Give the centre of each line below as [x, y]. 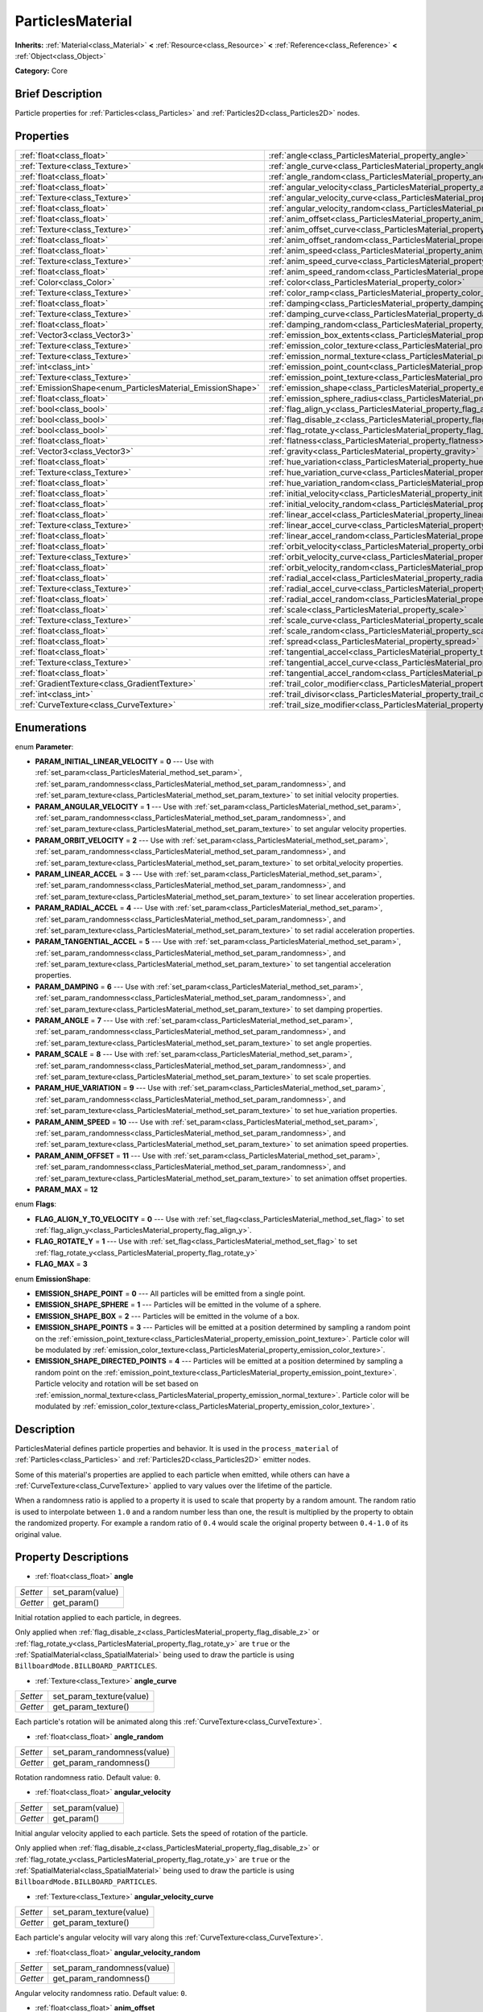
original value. [38, 1534]
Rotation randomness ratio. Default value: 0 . [88, 1777]
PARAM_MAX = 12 [66, 1189]
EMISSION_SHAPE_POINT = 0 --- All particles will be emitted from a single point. [170, 1294]
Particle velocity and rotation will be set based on [117, 1383]
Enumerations [51, 727]
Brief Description [58, 94]
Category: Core [41, 71]
